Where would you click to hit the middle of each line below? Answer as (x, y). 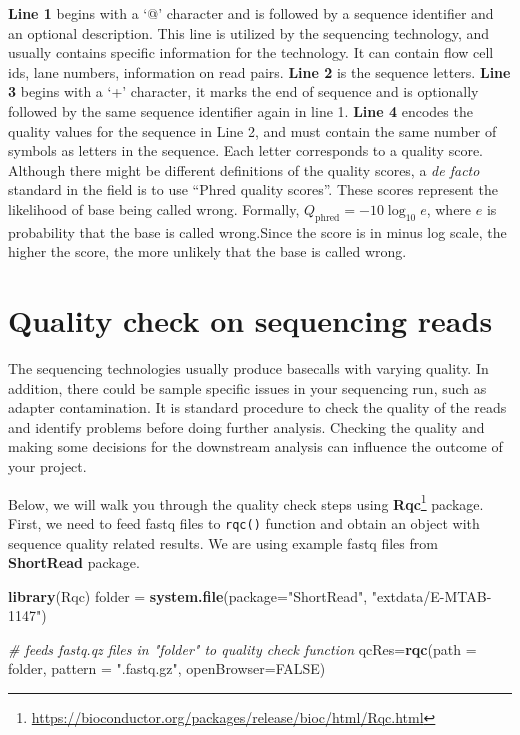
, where (449, 208)
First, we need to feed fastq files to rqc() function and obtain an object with (244, 522)
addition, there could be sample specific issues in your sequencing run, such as (247, 387)
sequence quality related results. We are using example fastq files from (223, 542)
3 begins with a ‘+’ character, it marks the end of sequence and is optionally (243, 91)
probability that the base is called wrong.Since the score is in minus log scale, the (257, 231)
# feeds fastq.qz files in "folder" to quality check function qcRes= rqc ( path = (242, 648)
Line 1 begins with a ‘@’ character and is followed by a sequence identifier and (251, 13)
